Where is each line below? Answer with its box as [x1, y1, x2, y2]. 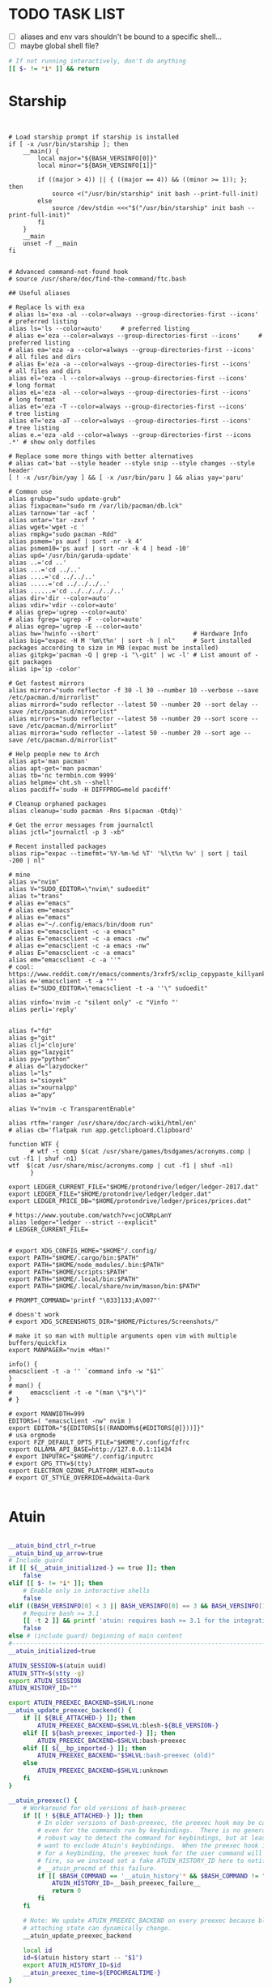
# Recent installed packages [8, 842, 107, 850]
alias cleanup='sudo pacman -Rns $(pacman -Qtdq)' [8, 807, 183, 815]
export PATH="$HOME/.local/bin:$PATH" [8, 1274, 139, 1283]
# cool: [8, 962, 35, 971]
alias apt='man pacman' [8, 757, 89, 765]
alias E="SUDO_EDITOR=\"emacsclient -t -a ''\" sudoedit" [8, 984, 208, 992]
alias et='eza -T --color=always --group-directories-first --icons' [8, 402, 249, 410]
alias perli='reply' [8, 1005, 79, 1013]
